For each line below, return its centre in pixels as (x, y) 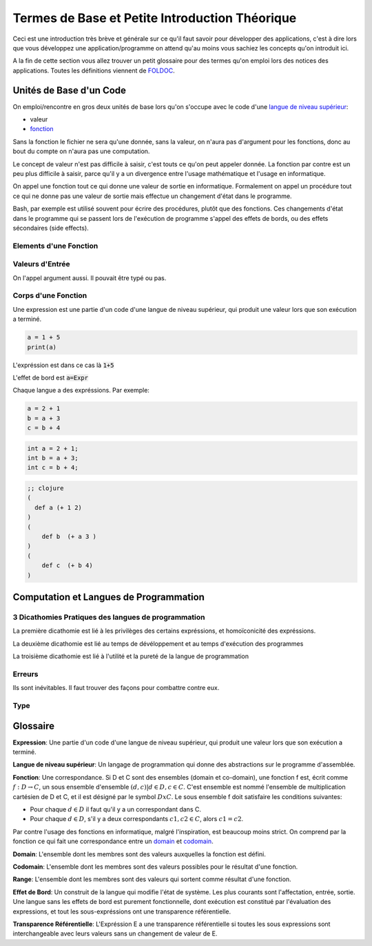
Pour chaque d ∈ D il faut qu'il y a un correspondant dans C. (115, 809)
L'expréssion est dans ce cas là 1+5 (63, 365)
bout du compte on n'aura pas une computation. (81, 151)
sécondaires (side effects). (51, 228)
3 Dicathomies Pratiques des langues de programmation (109, 617)
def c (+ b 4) (67, 565)
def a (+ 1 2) (59, 508)
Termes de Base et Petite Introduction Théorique (155, 18)
